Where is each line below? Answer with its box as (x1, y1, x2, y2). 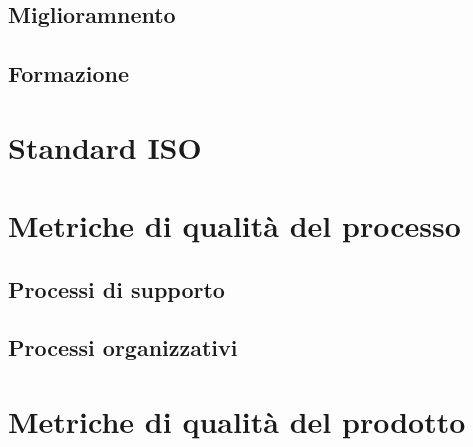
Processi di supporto (8, 273, 225, 304)
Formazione (8, 58, 130, 89)
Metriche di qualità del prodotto (8, 401, 466, 442)
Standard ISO (8, 126, 202, 167)
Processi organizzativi (8, 332, 238, 363)
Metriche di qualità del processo (8, 205, 461, 246)
